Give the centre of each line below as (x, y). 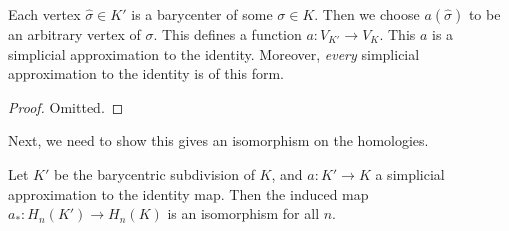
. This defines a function (227, 34)
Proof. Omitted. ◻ (66, 106)
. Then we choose (367, 14)
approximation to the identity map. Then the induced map (188, 193)
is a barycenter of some (202, 14)
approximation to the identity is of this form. (146, 73)
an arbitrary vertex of (74, 34)
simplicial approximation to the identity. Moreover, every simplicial (214, 53)
